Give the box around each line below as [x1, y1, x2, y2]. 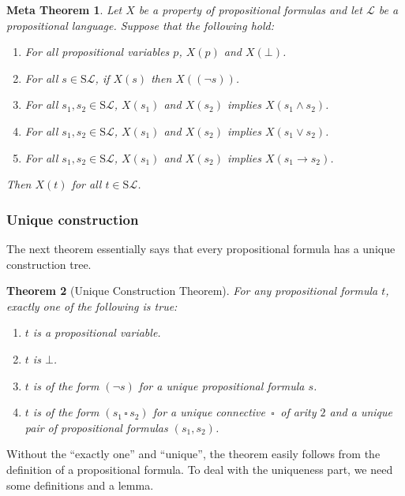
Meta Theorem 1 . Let [6, 2, 122, 17]
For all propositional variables [24, 43, 170, 60]
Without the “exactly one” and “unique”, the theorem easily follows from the [6, 446, 381, 462]
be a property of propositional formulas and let [138, 2, 362, 17]
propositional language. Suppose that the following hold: [6, 17, 275, 33]
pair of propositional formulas [24, 419, 168, 435]
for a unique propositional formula [138, 377, 305, 393]
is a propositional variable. [32, 324, 161, 341]
